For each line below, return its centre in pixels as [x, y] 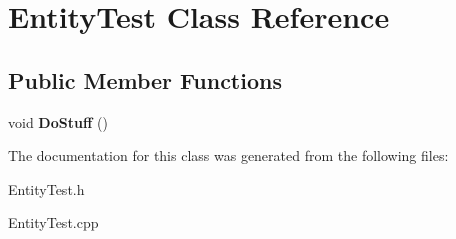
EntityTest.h [46, 188]
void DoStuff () [58, 121]
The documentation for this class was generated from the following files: [228, 155]
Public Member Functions [145, 79]
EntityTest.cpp [53, 222]
